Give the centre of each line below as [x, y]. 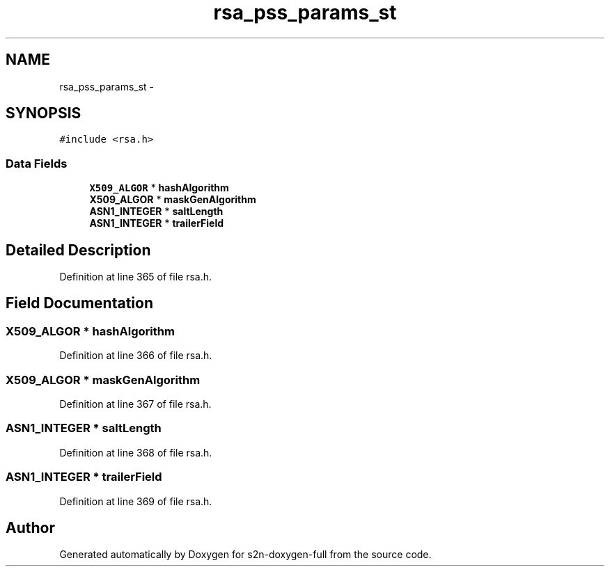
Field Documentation [79, 303]
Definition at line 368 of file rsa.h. [136, 452]
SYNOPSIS [44, 113]
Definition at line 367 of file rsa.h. [135, 404]
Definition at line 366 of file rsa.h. [136, 356]
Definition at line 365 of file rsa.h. [136, 277]
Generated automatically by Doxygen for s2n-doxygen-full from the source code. [245, 555]
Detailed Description [78, 250]
